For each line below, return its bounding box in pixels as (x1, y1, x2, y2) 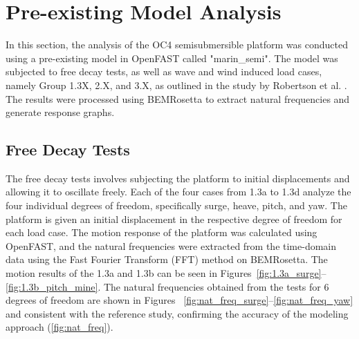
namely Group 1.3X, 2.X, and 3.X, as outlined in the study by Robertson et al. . (6, 77, 347, 92)
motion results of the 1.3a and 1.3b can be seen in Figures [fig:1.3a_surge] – (6, 266, 326, 280)
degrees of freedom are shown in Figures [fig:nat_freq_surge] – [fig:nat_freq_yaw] (6, 293, 353, 307)
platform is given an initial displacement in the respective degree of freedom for (6, 211, 342, 226)
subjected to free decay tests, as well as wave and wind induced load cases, (6, 64, 322, 79)
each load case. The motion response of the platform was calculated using (6, 225, 317, 240)
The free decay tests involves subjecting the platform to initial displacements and (6, 171, 350, 185)
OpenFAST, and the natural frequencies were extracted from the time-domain (6, 238, 337, 253)
